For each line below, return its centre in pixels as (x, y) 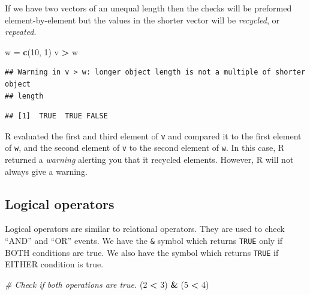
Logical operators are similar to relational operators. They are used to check (145, 229)
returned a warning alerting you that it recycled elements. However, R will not (149, 160)
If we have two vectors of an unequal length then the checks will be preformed (148, 8)
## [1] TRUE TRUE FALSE (56, 116)
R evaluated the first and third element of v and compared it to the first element (153, 135)
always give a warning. (46, 171)
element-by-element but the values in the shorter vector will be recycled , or (142, 20)
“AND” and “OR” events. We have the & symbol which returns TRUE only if (144, 241)
